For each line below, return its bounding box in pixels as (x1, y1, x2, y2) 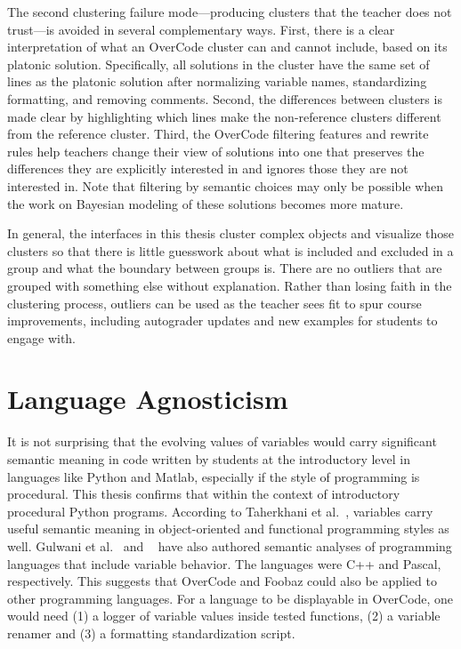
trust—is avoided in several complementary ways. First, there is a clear (7, 20, 395, 38)
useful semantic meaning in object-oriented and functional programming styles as (7, 519, 449, 538)
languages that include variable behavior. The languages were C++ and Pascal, (7, 554, 441, 573)
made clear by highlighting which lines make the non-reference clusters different (7, 107, 441, 125)
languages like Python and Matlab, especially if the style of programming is (7, 467, 420, 485)
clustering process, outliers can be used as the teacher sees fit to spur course (7, 293, 422, 312)
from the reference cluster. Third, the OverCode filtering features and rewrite (7, 124, 429, 143)
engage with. (7, 328, 76, 347)
